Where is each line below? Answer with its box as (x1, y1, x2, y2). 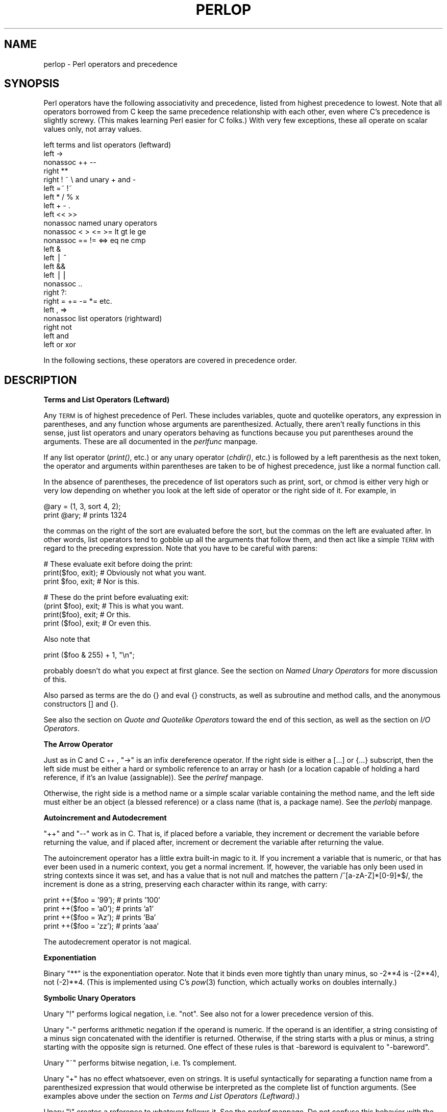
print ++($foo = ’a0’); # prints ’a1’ (43, 904, 154, 913)
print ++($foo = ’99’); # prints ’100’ (43, 896, 160, 905)
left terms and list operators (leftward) (43, 140, 171, 150)
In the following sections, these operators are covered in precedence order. (43, 356, 297, 365)
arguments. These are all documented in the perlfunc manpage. (43, 437, 258, 446)
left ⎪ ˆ (43, 253, 67, 262)
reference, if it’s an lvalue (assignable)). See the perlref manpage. (43, 773, 264, 782)
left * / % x (43, 192, 80, 202)
